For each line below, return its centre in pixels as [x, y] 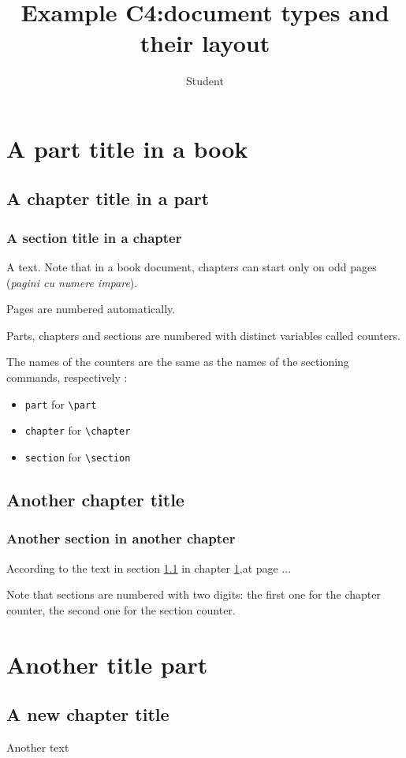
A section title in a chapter [94, 237]
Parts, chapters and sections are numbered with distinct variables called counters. [203, 335]
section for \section [78, 456]
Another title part [107, 664]
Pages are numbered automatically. [91, 309]
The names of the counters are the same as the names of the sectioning [178, 362]
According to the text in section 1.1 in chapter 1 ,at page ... [149, 568]
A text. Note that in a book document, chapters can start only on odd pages [192, 267]
